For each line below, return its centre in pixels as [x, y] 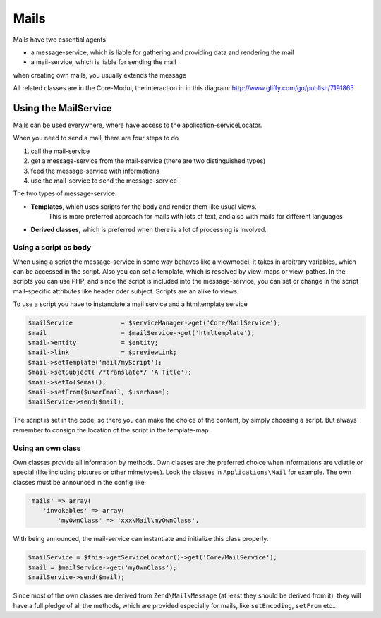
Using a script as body [52, 248]
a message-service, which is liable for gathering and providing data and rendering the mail [162, 52]
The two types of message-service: [65, 193]
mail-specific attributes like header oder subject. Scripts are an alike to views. [126, 291]
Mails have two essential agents [59, 40]
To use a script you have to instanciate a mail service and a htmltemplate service [131, 304]
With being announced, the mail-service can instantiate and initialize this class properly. [141, 539]
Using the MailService [62, 108]
